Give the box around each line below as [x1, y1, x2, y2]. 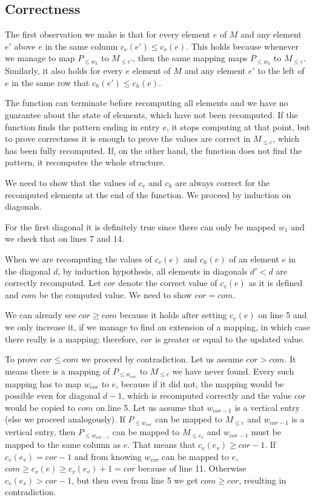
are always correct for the [175, 176, 270, 188]
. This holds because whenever [186, 39, 299, 52]
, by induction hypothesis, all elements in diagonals [58, 264, 248, 277]
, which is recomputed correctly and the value [122, 389, 292, 402]
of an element [229, 252, 279, 265]
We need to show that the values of [5, 176, 136, 188]
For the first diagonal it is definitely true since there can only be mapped [5, 220, 276, 233]
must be [251, 425, 281, 438]
